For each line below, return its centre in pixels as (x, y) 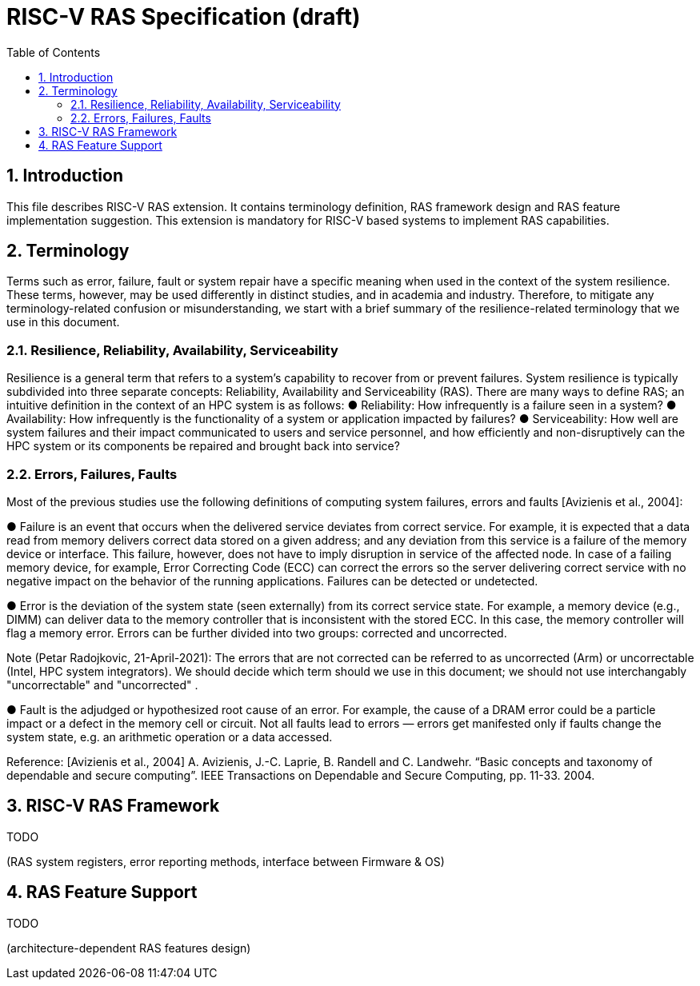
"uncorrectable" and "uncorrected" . (102, 685)
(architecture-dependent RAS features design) (129, 948)
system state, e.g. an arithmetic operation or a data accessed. (170, 737)
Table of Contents (54, 52)
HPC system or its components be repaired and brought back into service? (203, 446)
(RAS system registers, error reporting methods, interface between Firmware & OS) (226, 861)
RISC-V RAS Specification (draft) (184, 17)
